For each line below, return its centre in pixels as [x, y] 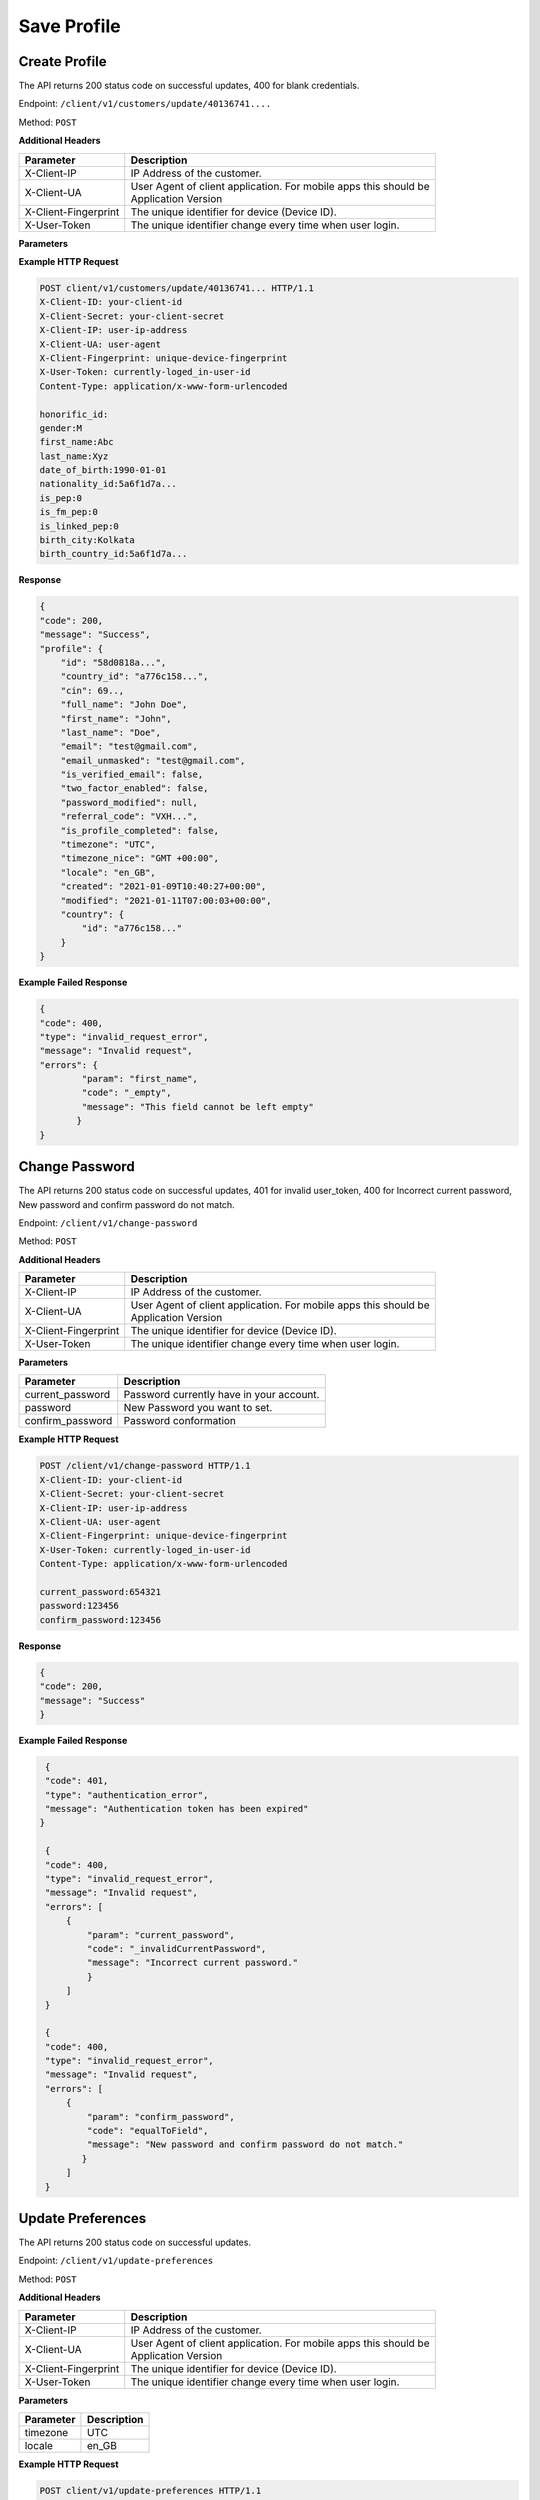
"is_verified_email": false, [132, 774]
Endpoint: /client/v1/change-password [108, 1222]
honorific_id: [74, 414]
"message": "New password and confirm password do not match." [245, 2144]
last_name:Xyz [74, 456]
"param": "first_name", [140, 1079]
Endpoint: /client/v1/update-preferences [116, 2261]
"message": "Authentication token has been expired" [177, 1809]
